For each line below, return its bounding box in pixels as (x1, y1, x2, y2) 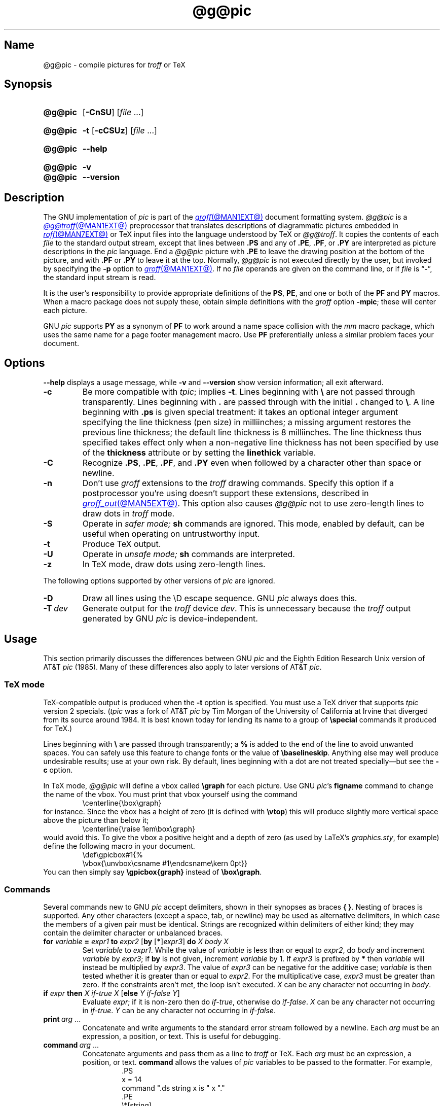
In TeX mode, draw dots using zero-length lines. (82, 559, 266, 570)
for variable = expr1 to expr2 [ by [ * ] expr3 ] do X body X (43, 937, 229, 946)
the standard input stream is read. (43, 273, 156, 282)
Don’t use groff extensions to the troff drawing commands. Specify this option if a (82, 478, 394, 489)
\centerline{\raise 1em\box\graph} (82, 824, 195, 833)
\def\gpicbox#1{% (82, 850, 143, 859)
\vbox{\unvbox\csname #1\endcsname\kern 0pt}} (82, 858, 247, 868)
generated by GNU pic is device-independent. (82, 613, 258, 624)
